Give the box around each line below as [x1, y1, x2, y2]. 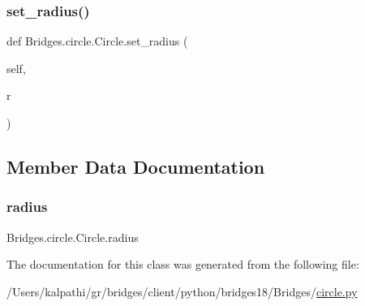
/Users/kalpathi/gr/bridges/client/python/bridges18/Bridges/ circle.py [6, 282, 358, 300]
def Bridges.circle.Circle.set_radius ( [6, 32, 188, 50]
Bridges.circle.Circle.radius [6, 228, 139, 245]
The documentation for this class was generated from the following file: [6, 256, 359, 273]
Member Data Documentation [6, 153, 265, 179]
